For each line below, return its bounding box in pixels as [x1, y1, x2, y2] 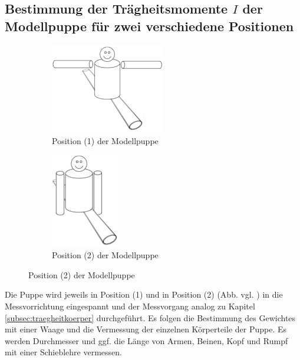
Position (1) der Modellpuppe [52, 134, 159, 146]
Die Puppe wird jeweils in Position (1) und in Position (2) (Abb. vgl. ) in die [5, 288, 283, 301]
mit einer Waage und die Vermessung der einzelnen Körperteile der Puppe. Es [5, 323, 287, 335]
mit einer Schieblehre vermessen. [5, 346, 122, 358]
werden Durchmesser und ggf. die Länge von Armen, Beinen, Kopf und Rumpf [5, 334, 288, 346]
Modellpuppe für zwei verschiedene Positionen [5, 16, 294, 35]
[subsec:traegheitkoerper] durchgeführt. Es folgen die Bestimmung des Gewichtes [5, 311, 296, 324]
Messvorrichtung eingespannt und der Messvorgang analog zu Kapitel [5, 299, 255, 312]
